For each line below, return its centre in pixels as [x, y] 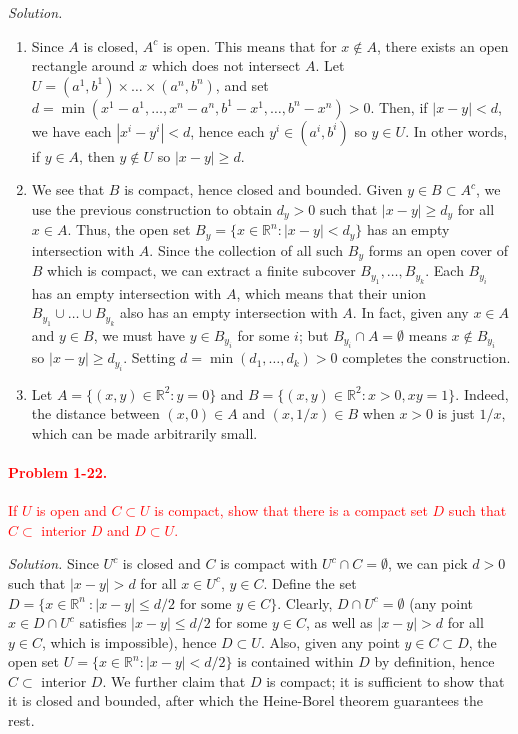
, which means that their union [331, 292]
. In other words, [456, 130]
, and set [242, 84]
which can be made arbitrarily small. [144, 432]
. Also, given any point [330, 641]
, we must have [139, 334]
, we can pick [427, 563]
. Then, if [399, 106]
